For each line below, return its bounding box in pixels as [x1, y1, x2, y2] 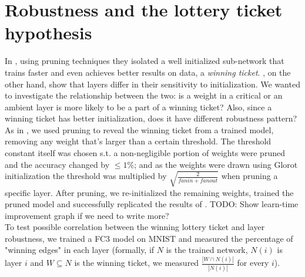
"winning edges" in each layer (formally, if [5, 244, 155, 256]
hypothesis [5, 21, 92, 45]
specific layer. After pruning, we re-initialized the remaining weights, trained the [5, 186, 294, 198]
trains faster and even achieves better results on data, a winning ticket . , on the [5, 66, 291, 78]
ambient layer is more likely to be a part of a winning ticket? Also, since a [5, 100, 272, 113]
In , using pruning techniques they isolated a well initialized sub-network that [5, 55, 284, 67]
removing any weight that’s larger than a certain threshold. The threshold [5, 135, 272, 147]
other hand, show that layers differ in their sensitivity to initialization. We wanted [5, 77, 300, 90]
